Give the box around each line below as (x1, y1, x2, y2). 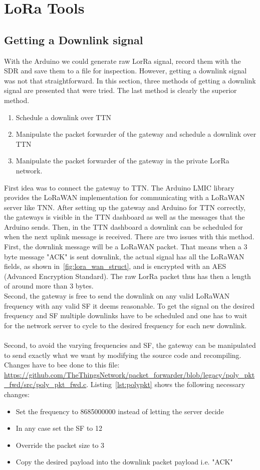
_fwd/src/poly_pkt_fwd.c (4, 379, 87, 390)
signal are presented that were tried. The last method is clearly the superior (4, 85, 237, 96)
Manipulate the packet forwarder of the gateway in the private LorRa (16, 155, 229, 166)
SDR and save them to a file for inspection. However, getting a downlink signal (4, 65, 247, 76)
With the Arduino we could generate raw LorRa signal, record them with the (4, 55, 241, 66)
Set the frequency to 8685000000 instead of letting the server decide (16, 406, 224, 416)
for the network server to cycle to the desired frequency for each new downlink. (4, 320, 247, 330)
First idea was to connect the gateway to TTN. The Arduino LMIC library (4, 182, 234, 193)
